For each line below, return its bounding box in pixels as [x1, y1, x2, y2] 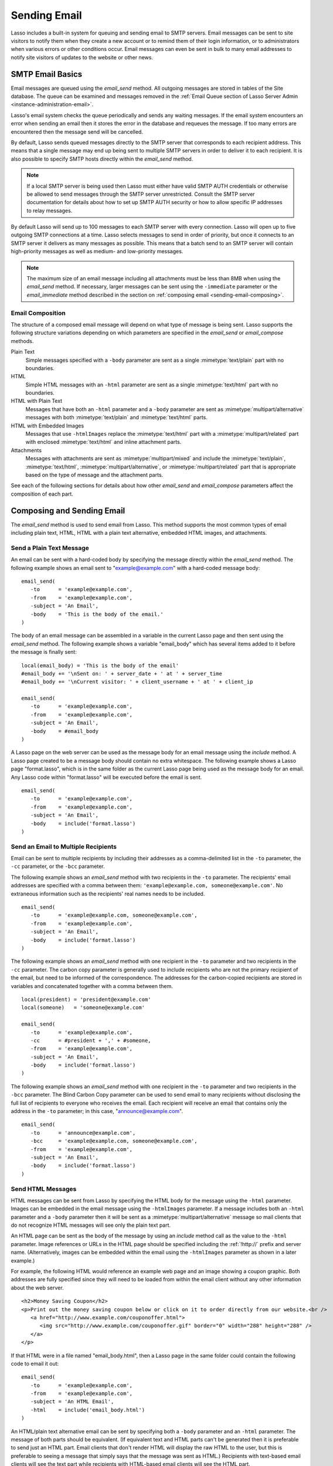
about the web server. [11, 1284, 64, 1291]
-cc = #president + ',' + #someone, [30, 1037, 152, 1044]
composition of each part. [11, 490, 73, 497]
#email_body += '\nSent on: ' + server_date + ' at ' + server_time [21, 670, 222, 677]
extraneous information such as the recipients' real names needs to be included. [11, 890, 205, 897]
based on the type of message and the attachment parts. [25, 471, 164, 478]
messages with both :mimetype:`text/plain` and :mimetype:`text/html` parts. [25, 414, 208, 421]
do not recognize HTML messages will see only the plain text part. [11, 1221, 171, 1229]
